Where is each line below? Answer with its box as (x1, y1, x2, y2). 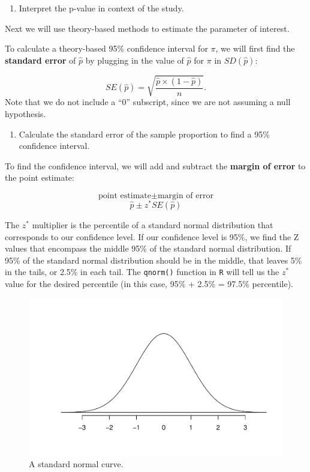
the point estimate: (5, 171, 74, 184)
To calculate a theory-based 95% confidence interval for (5, 42, 208, 55)
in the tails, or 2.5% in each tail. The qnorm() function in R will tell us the (5, 265, 279, 278)
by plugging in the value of (85, 53, 184, 66)
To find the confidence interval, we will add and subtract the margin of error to (5, 159, 306, 172)
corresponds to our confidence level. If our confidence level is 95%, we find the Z (5, 230, 299, 243)
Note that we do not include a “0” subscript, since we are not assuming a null (5, 95, 291, 108)
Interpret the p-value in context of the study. (19, 2, 184, 14)
